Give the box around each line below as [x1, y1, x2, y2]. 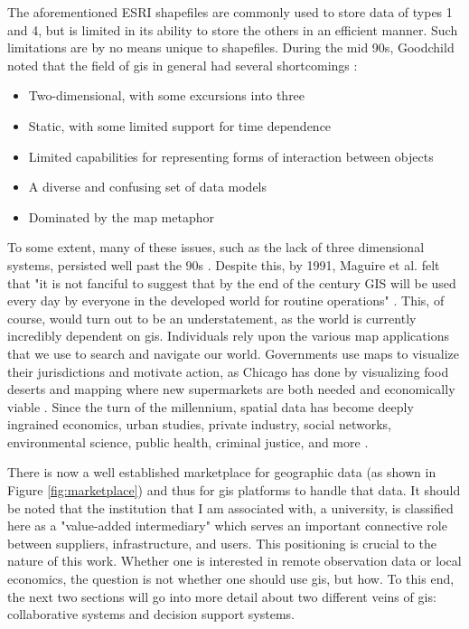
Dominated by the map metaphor [28, 207, 214, 226]
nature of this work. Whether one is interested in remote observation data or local [7, 551, 462, 570]
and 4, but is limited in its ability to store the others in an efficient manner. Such [7, 20, 458, 39]
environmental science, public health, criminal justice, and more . [7, 432, 369, 451]
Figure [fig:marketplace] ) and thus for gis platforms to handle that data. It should [7, 481, 461, 500]
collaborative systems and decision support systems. [7, 605, 295, 624]
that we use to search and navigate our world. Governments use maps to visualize [7, 343, 459, 362]
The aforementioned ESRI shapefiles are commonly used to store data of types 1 [7, 3, 453, 21]
